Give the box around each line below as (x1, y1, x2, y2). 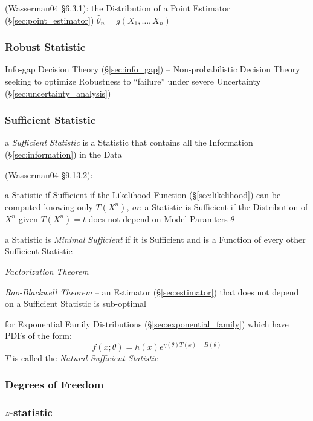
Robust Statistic (5, 39, 86, 54)
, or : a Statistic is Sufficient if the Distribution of (126, 200, 308, 213)
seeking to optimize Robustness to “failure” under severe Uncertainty (5, 75, 261, 87)
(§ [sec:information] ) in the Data (5, 148, 122, 160)
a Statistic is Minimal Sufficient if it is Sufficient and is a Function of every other (5, 233, 306, 245)
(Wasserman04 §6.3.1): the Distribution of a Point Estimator (5, 2, 230, 14)
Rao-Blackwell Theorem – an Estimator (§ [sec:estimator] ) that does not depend (5, 285, 299, 298)
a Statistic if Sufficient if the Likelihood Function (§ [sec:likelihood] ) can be (5, 188, 281, 201)
